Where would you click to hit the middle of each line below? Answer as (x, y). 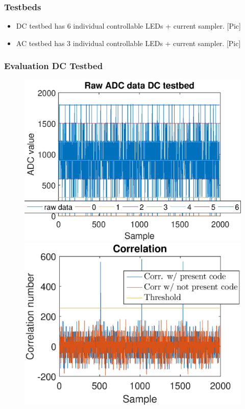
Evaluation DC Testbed (54, 66)
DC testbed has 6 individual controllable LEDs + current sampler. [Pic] (128, 26)
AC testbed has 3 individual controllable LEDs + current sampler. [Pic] (128, 43)
